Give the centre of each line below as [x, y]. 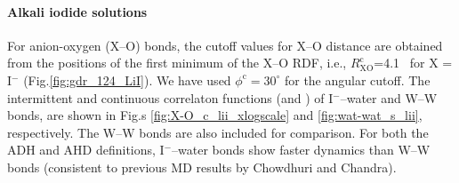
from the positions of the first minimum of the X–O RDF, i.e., [177, 63]
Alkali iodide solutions [77, 11]
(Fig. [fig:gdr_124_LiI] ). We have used [127, 80]
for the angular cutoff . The [357, 80]
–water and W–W [389, 97]
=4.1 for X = [413, 63]
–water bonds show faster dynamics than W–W [301, 150]
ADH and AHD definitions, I [86, 150]
